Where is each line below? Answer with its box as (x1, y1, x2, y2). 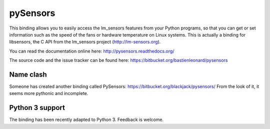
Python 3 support (9, 103, 65, 112)
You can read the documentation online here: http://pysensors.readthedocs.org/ (9, 48, 174, 54)
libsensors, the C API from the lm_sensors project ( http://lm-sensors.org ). (9, 39, 161, 45)
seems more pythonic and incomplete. (9, 90, 88, 96)
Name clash (9, 70, 47, 78)
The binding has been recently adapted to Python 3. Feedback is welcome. (9, 116, 164, 122)
